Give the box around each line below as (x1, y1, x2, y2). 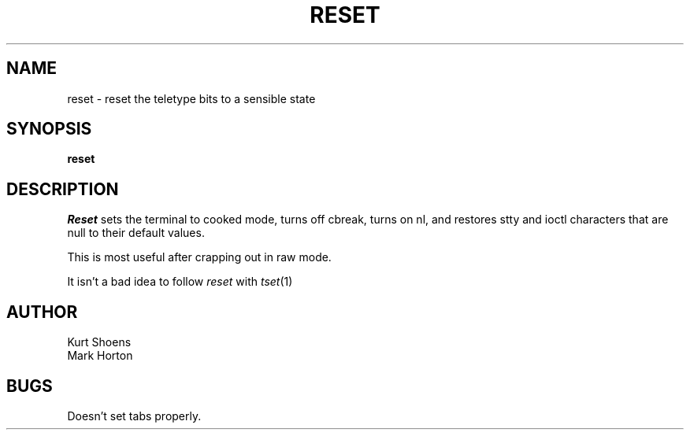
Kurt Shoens (67, 335, 132, 349)
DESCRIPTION (6, 179, 119, 199)
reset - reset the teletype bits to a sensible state (67, 91, 316, 105)
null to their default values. (67, 226, 205, 240)
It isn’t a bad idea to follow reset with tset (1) (67, 275, 293, 289)
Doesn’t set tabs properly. (67, 408, 202, 423)
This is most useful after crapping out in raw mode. (67, 250, 332, 264)
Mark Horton (67, 349, 133, 363)
